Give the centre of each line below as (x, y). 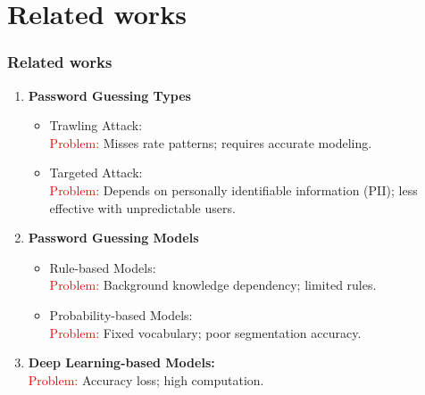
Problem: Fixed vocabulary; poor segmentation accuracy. (205, 332)
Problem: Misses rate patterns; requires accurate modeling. (211, 142)
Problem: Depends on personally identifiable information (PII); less (233, 189)
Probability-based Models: (121, 314)
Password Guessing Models (113, 238)
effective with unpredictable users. (142, 207)
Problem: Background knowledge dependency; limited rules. (213, 285)
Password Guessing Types (109, 95)
